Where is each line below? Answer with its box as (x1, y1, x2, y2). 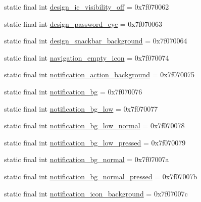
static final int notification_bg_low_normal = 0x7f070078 (4, 120, 185, 131)
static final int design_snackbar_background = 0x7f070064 (4, 35, 187, 46)
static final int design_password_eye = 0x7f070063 (4, 18, 163, 29)
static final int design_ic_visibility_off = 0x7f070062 (4, 2, 169, 12)
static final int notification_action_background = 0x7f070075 (4, 69, 195, 80)
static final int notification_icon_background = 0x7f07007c (4, 188, 188, 198)
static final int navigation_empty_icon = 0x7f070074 (4, 52, 169, 63)
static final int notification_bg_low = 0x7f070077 (4, 103, 158, 114)
